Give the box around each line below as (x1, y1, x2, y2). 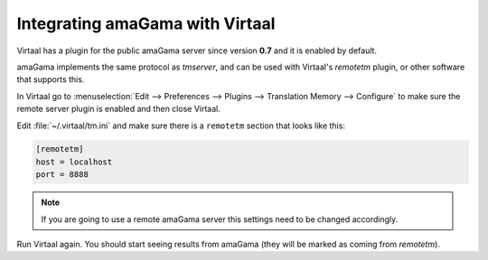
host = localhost (35, 156, 113, 167)
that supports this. (16, 74, 85, 85)
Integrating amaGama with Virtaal (16, 14, 276, 33)
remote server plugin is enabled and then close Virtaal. (16, 104, 221, 115)
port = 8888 (35, 170, 89, 180)
